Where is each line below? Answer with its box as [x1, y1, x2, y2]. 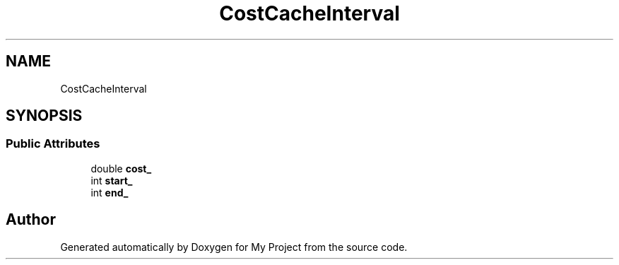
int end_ [90, 186, 129, 199]
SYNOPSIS [6, 107, 83, 125]
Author [6, 211, 56, 229]
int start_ [90, 174, 133, 187]
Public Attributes [6, 136, 100, 151]
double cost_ [90, 162, 152, 175]
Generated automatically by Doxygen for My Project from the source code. [60, 240, 408, 253]
